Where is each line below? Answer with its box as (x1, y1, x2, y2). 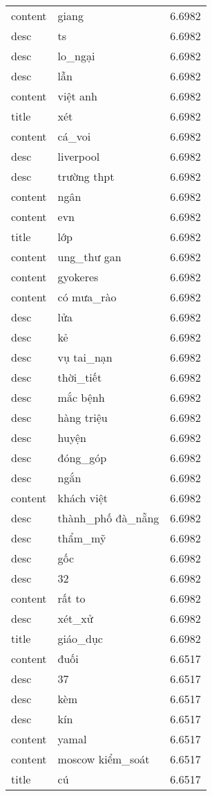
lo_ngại (57, 48, 95, 64)
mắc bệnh (57, 389, 105, 405)
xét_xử (57, 610, 93, 626)
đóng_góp (57, 450, 107, 466)
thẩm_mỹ (57, 530, 106, 546)
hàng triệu (57, 409, 108, 425)
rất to (57, 590, 86, 606)
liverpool (57, 148, 100, 164)
